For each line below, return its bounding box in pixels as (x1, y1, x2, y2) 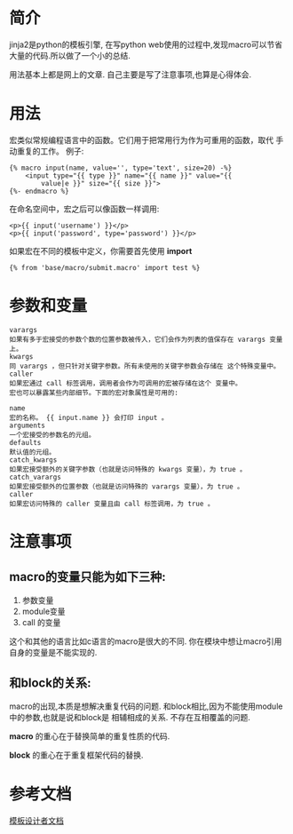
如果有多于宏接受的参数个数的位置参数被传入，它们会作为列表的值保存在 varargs (9, 335, 266, 344)
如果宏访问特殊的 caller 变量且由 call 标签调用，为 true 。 (9, 499, 215, 508)
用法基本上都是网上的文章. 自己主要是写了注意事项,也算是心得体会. (9, 68, 252, 80)
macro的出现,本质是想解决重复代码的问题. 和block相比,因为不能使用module (9, 701, 283, 711)
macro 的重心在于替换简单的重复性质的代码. (9, 730, 170, 742)
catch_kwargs (9, 455, 58, 465)
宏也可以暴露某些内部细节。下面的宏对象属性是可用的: (9, 388, 179, 397)
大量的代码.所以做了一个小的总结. (9, 50, 131, 60)
